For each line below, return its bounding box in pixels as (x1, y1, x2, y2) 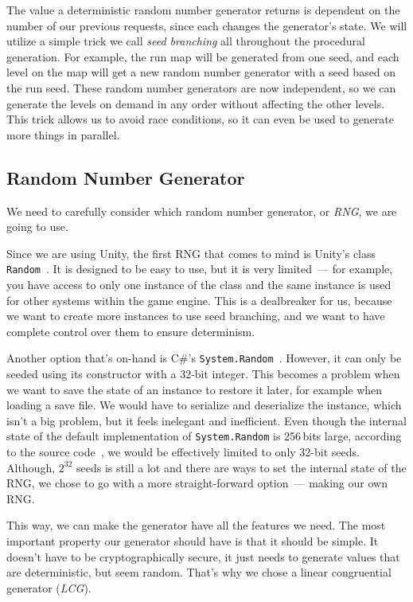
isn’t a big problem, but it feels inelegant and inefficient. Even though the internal (6, 412, 407, 428)
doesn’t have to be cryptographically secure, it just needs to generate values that (6, 548, 400, 565)
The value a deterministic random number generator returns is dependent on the (6, 2, 400, 18)
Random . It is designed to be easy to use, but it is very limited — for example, (6, 260, 393, 277)
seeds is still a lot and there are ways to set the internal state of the (76, 459, 407, 475)
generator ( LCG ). (6, 579, 92, 596)
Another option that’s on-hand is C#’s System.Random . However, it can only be (6, 350, 402, 366)
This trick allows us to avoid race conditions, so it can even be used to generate (6, 111, 395, 127)
